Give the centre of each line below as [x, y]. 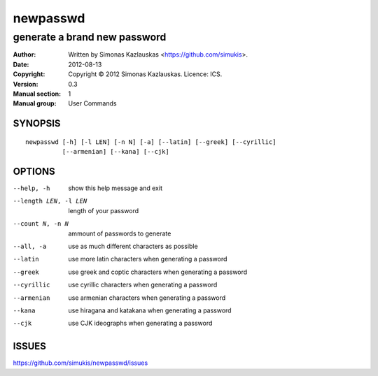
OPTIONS [34, 171]
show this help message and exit [115, 188]
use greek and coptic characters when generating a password [158, 272]
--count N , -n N [41, 224]
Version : [26, 84]
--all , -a [30, 246]
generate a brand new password [90, 37]
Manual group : [35, 103]
